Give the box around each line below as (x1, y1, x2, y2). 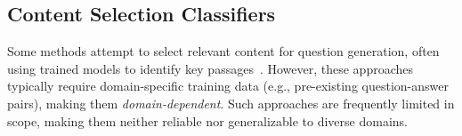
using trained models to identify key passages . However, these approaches (7, 59, 414, 77)
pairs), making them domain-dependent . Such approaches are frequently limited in (7, 93, 455, 112)
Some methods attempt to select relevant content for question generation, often (7, 42, 440, 60)
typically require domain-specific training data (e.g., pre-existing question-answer (7, 76, 449, 95)
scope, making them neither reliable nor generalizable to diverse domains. (7, 111, 408, 130)
